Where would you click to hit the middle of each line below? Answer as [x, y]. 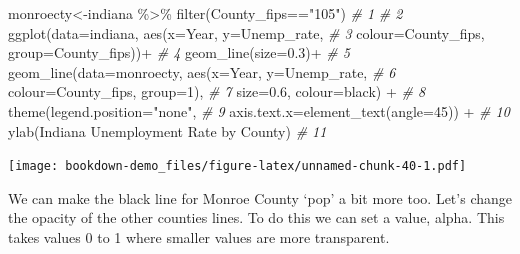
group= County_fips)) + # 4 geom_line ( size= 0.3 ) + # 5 [179, 52]
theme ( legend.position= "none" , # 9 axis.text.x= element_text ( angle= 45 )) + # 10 [259, 110]
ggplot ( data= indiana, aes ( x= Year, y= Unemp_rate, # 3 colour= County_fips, [246, 32]
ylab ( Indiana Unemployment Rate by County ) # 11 [167, 130]
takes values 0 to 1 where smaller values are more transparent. [199, 237]
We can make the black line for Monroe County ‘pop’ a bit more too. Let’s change [260, 197]
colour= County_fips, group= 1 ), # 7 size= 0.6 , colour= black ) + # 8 [217, 91]
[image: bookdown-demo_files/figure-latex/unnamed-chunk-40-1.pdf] [237, 166]
